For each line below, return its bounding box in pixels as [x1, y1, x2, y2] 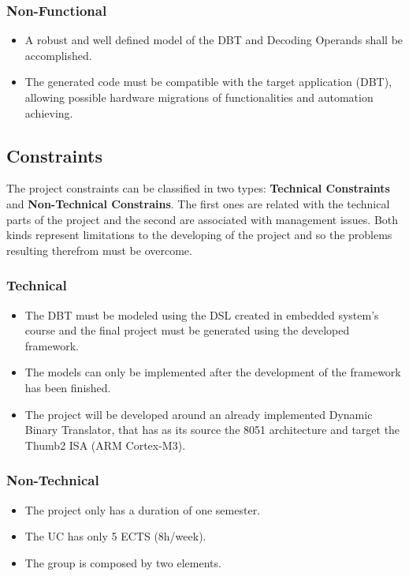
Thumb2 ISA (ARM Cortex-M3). [24, 436, 186, 453]
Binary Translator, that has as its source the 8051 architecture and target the [24, 421, 400, 438]
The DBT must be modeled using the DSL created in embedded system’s [24, 306, 379, 323]
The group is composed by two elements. [24, 554, 221, 570]
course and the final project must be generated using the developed [24, 322, 350, 338]
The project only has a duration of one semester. [24, 501, 261, 518]
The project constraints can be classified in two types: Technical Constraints [6, 180, 390, 196]
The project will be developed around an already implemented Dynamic [24, 406, 373, 422]
